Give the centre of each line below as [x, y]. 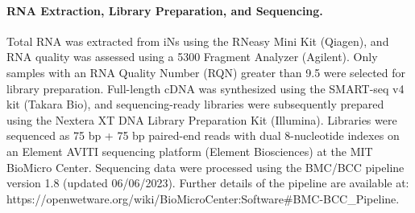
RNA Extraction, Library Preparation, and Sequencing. [165, 10]
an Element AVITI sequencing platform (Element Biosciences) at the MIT [190, 151]
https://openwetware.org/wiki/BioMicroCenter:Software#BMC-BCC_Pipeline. [203, 198]
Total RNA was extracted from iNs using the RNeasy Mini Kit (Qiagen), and [198, 41]
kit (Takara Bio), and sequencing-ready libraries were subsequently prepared [195, 104]
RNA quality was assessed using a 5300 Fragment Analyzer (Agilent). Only [192, 57]
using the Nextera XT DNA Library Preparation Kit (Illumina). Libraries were [202, 119]
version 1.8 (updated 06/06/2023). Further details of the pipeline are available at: [208, 183]
